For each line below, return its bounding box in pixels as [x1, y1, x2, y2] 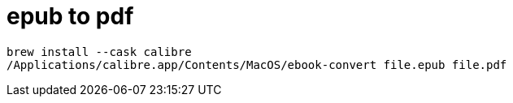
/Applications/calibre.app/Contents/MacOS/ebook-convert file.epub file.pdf [7, 58, 507, 71]
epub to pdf [7, 2, 134, 30]
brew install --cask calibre [7, 45, 192, 58]
